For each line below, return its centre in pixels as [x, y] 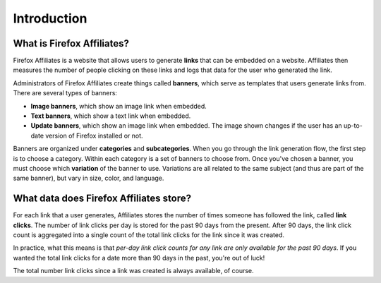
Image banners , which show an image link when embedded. [119, 106]
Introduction [50, 18]
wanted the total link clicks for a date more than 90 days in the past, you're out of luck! [139, 258]
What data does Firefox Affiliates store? [102, 199]
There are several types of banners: [65, 93]
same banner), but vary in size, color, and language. [89, 178]
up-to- [353, 126]
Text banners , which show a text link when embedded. [111, 116]
